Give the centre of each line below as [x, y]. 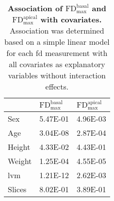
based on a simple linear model [57, 42]
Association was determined [57, 30]
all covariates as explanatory [57, 64]
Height [19, 146]
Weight [20, 161]
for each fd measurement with [57, 53]
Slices [17, 189]
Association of [35, 8]
